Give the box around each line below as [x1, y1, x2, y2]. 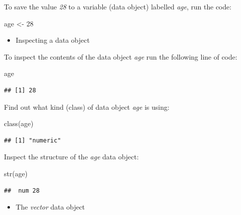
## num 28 [4, 187, 40, 194]
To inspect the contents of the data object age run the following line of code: [4, 51, 238, 62]
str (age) [4, 168, 28, 178]
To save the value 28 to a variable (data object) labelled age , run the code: [4, 1, 232, 11]
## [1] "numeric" [4, 137, 61, 144]
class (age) [4, 118, 34, 129]
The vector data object [15, 202, 85, 212]
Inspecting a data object [15, 35, 90, 45]
